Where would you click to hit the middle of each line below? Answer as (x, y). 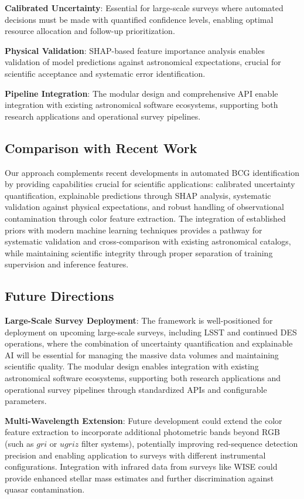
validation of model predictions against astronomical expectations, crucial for (143, 62)
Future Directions (59, 296)
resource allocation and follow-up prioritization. (90, 31)
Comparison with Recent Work (101, 147)
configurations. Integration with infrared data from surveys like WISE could (141, 466)
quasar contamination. (45, 489)
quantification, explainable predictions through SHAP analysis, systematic (138, 195)
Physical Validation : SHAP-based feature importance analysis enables (135, 50)
